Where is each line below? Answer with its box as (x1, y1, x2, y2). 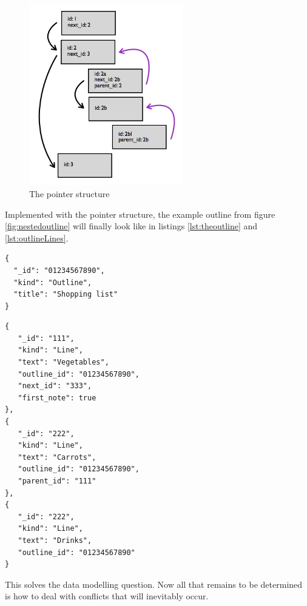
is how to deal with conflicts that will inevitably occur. (5, 590, 209, 602)
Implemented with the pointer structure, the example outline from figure (5, 207, 275, 220)
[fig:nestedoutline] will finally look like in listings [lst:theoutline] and (5, 220, 258, 232)
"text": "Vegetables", (18, 358, 109, 367)
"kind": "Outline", (13, 278, 92, 287)
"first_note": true (18, 393, 96, 402)
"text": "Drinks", (18, 536, 92, 545)
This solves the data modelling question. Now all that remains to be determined (5, 577, 303, 590)
